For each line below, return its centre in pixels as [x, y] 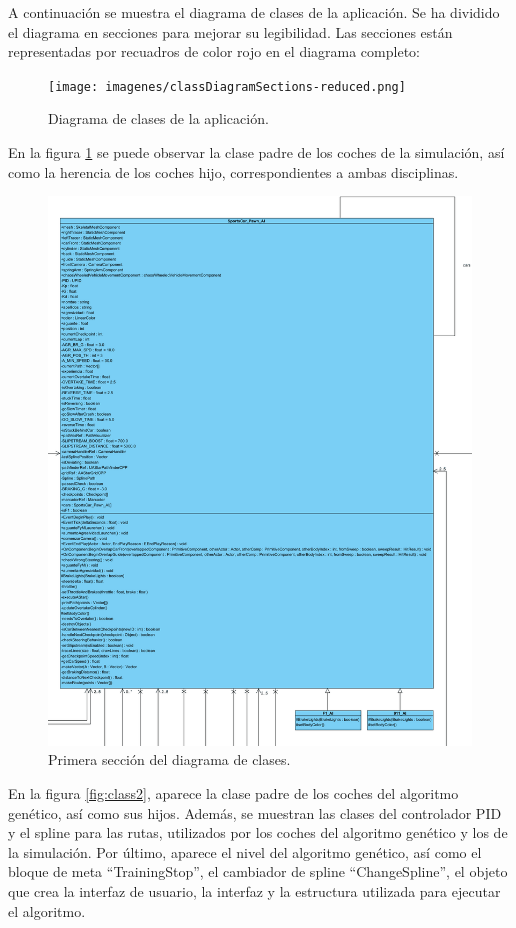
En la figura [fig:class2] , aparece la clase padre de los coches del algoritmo [233, 792]
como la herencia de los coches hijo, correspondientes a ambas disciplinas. [233, 171]
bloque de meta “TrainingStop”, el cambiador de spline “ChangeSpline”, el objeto [258, 871]
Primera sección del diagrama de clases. [169, 759]
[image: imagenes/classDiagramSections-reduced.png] [227, 86]
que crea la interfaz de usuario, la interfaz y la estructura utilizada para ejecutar [254, 890]
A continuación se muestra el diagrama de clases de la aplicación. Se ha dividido [254, 12]
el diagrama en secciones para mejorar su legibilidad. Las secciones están [230, 31]
